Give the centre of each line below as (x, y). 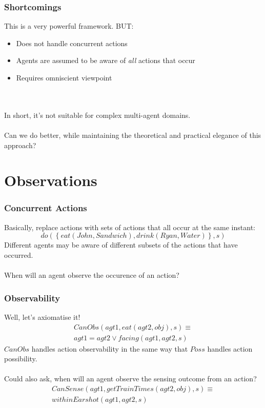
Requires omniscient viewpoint (64, 77)
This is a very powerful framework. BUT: (69, 26)
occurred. (19, 254)
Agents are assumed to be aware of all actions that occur (106, 60)
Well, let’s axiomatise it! (42, 317)
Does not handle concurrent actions (72, 43)
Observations (51, 180)
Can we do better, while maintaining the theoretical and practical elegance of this (133, 135)
